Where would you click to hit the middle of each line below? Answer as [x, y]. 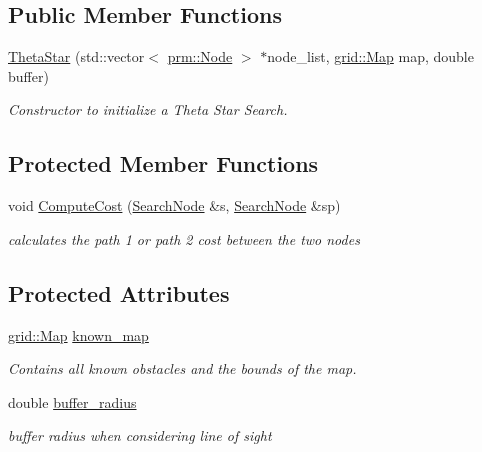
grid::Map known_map [78, 334]
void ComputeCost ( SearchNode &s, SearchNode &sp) [174, 205]
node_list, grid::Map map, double [370, 56]
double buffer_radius [72, 401]
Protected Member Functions [163, 163]
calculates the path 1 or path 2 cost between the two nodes [184, 238]
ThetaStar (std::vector [76, 56]
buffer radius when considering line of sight [140, 435]
